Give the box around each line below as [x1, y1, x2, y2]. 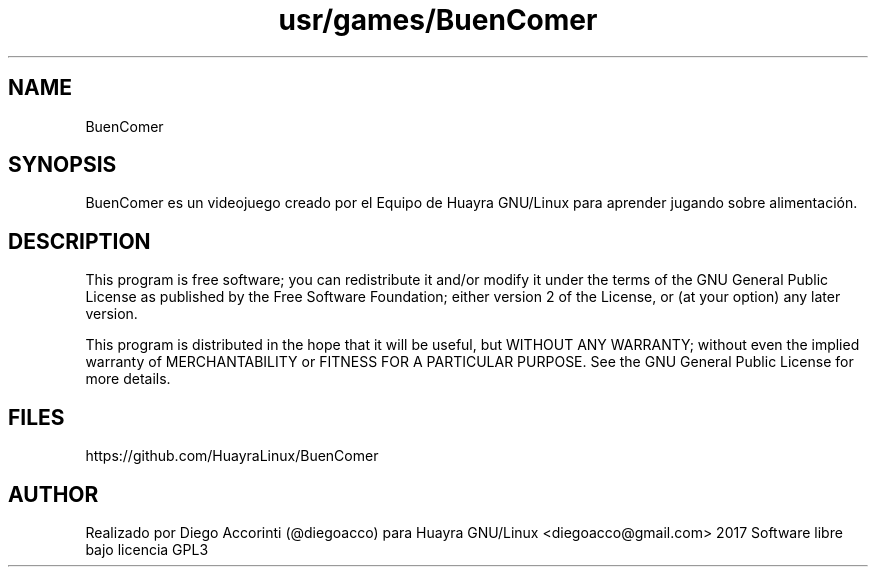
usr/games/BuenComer [278, 3, 598, 37]
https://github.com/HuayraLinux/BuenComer [85, 447, 379, 465]
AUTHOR [8, 481, 99, 507]
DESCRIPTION [8, 228, 151, 254]
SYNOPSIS [8, 152, 117, 178]
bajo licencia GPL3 [85, 540, 209, 558]
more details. [85, 370, 171, 388]
